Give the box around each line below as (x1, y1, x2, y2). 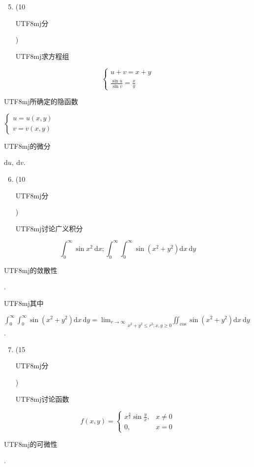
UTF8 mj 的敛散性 (4, 265, 57, 275)
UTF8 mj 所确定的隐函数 (4, 96, 78, 107)
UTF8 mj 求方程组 (15, 51, 69, 61)
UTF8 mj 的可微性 (4, 439, 57, 449)
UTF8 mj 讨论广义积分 (15, 223, 83, 233)
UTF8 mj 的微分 (4, 140, 51, 151)
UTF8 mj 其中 (4, 298, 44, 308)
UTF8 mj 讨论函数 (15, 393, 69, 404)
